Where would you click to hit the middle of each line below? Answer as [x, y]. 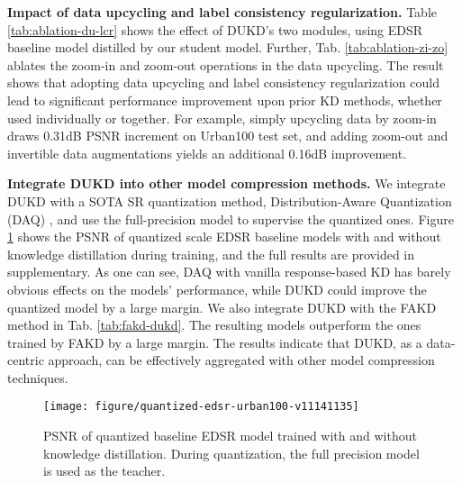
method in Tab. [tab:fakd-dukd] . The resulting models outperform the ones [214, 325]
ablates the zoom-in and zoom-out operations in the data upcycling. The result [226, 64]
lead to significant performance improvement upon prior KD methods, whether [225, 100]
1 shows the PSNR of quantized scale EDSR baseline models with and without [224, 237]
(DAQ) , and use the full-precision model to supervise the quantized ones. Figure [231, 219]
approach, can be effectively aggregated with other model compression [241, 360]
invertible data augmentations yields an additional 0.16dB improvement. [207, 153]
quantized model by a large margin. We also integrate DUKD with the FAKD [222, 307]
